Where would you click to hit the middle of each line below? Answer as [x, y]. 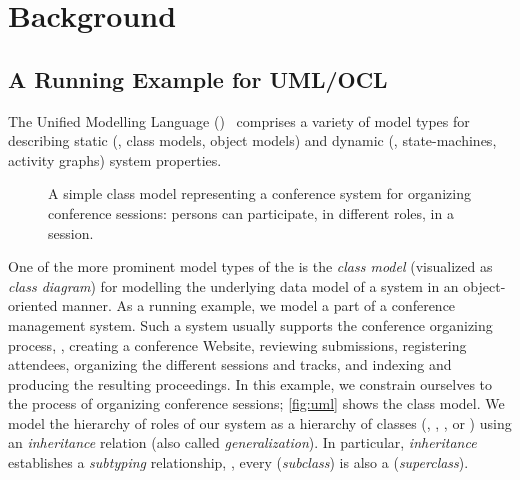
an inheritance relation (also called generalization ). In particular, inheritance [242, 442]
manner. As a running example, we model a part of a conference [259, 305]
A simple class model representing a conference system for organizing [259, 193]
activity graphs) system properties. [115, 159]
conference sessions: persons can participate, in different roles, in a [251, 212]
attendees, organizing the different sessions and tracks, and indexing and [230, 364]
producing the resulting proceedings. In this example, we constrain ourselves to [250, 383]
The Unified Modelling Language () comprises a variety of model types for [239, 120]
